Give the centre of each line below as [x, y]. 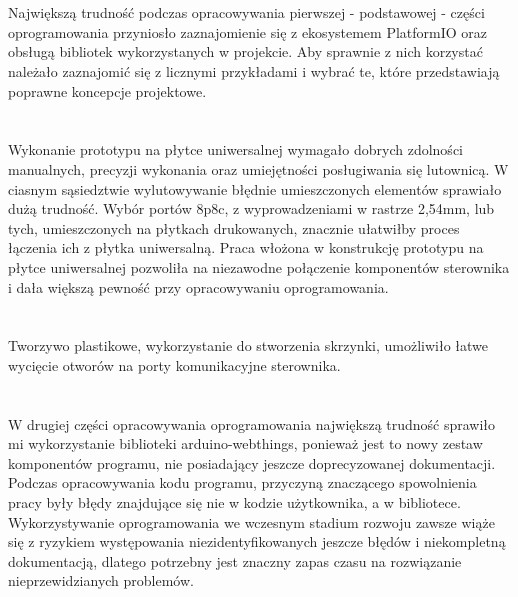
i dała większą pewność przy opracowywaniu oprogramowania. [198, 286]
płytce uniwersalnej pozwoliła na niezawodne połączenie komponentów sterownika [259, 266]
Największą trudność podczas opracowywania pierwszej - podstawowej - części [246, 12]
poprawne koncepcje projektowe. [107, 90]
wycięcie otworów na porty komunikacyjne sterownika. [174, 364]
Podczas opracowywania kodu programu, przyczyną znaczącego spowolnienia [242, 482]
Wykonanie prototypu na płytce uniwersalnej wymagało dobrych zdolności [235, 149]
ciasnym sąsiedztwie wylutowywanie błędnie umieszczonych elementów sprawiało [255, 188]
